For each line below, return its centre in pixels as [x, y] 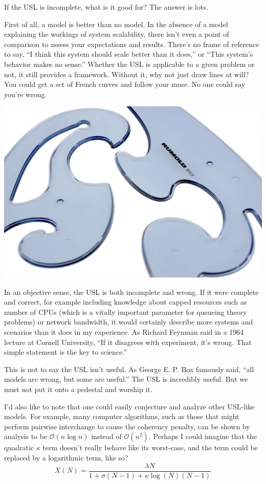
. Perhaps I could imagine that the [203, 436]
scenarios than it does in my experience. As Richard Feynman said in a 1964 [124, 332]
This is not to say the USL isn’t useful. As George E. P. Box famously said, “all [129, 369]
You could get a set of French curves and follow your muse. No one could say [125, 84]
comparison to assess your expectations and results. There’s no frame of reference [132, 44]
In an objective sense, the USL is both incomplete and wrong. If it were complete [131, 292]
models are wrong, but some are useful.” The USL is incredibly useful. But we [126, 379]
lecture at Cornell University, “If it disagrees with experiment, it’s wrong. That [128, 342]
